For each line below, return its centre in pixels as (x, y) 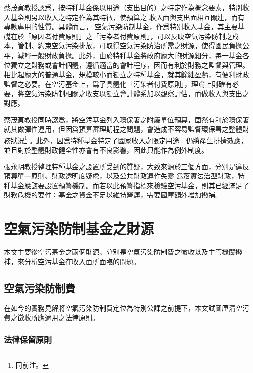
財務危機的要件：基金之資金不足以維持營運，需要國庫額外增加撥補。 (113, 195)
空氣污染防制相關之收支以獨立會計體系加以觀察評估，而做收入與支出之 (136, 93)
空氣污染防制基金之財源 (79, 228)
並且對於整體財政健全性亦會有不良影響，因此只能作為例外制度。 (106, 149)
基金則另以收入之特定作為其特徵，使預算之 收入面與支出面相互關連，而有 (127, 17)
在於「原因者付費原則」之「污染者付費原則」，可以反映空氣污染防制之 (121, 36)
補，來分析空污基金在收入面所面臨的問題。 (72, 261)
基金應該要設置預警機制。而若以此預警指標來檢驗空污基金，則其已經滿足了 (130, 185)
